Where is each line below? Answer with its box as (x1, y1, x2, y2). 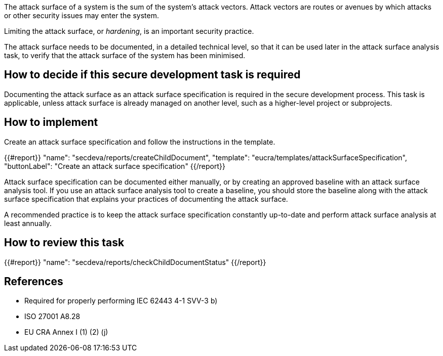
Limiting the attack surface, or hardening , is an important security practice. (4, 27, 254, 35)
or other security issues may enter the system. (4, 11, 159, 20)
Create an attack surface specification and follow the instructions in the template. (4, 137, 275, 146)
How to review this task (4, 236, 125, 249)
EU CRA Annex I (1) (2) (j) (24, 328, 108, 337)
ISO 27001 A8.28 (24, 312, 80, 321)
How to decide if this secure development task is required (4, 68, 301, 81)
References (4, 275, 63, 288)
